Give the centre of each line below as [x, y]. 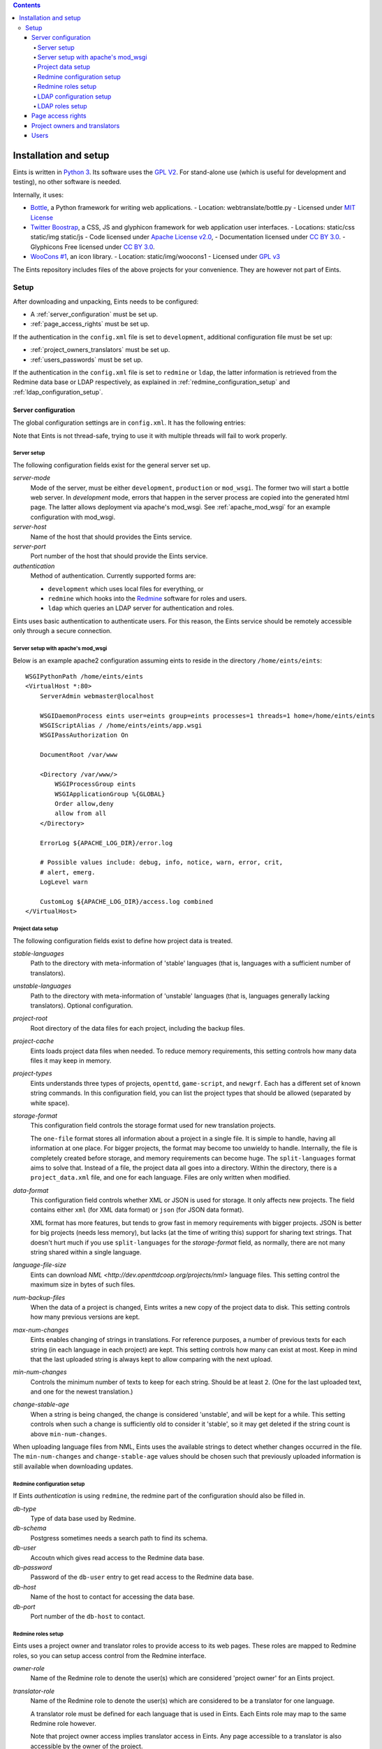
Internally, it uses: [38, 194]
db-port [24, 1606]
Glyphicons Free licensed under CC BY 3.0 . [93, 247]
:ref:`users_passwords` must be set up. [87, 360]
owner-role [29, 1669]
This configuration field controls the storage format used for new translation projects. [153, 1126]
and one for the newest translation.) [82, 1392]
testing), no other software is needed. [67, 182]
